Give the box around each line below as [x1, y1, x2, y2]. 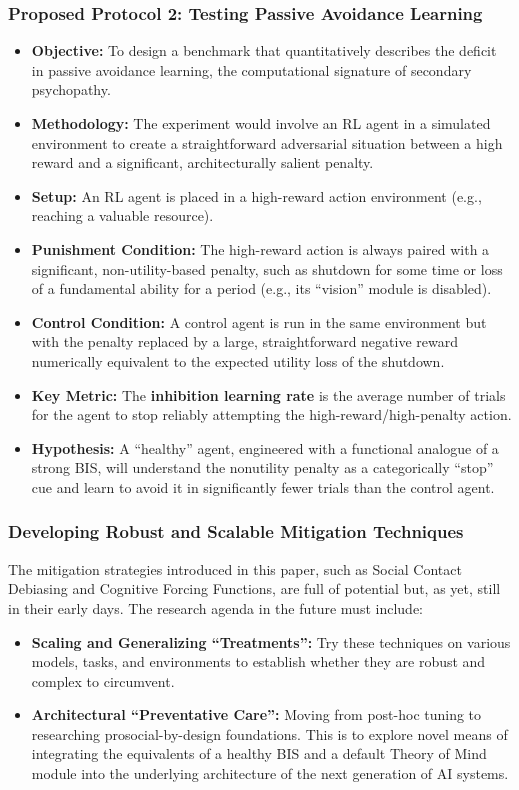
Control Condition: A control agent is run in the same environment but [31, 311, 487, 332]
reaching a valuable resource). [31, 205, 214, 226]
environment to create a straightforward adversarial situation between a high [31, 132, 503, 153]
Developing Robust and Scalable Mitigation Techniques [8, 519, 464, 544]
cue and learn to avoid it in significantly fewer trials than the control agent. [31, 476, 495, 497]
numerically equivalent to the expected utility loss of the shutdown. [31, 350, 445, 371]
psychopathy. [31, 79, 111, 100]
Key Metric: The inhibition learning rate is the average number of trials [31, 384, 506, 405]
